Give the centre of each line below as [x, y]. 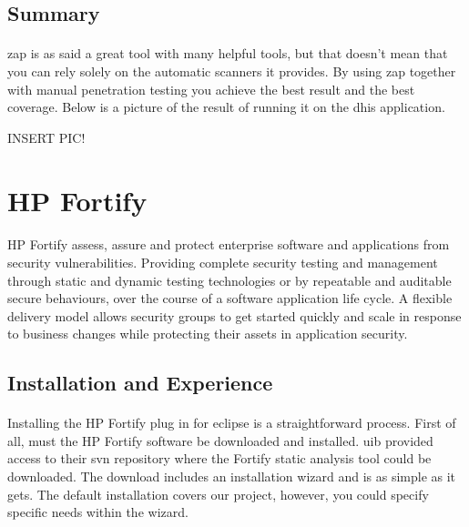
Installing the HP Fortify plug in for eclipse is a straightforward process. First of [232, 423]
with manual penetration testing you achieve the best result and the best [211, 89]
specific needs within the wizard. [98, 512]
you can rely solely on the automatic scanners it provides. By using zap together [232, 71]
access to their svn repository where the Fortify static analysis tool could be [219, 458]
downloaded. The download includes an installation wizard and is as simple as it [232, 476]
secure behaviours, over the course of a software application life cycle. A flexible [230, 298]
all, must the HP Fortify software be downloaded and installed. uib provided [220, 440]
